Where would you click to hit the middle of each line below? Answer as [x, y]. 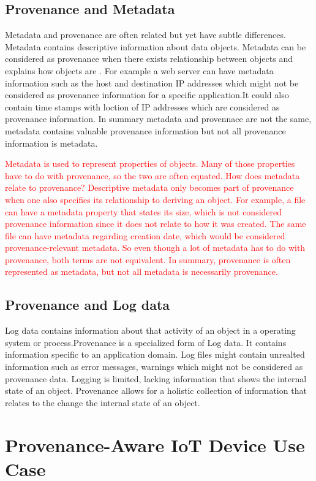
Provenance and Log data [88, 305]
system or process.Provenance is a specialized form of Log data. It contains [146, 342]
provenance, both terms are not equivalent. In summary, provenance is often [148, 259]
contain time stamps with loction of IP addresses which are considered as [142, 106]
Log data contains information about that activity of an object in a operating [150, 330]
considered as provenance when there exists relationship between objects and [149, 59]
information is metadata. [51, 143]
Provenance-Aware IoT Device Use [155, 444]
